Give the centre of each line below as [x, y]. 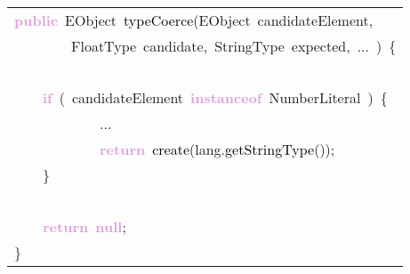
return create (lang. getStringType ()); [217, 149]
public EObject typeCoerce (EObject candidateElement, [194, 20]
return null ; [84, 226]
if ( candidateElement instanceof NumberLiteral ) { [215, 97]
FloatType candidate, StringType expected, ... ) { [234, 46]
